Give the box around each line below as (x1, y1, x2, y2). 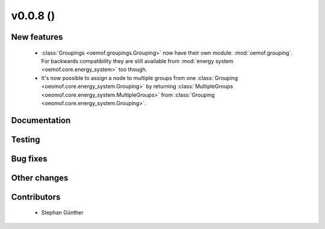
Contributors (11, 192, 61, 202)
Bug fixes (11, 153, 48, 163)
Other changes (11, 173, 69, 183)
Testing (11, 134, 40, 144)
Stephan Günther (41, 209, 84, 216)
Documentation (11, 115, 71, 126)
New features (11, 32, 63, 42)
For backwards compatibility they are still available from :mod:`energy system (41, 57, 234, 64)
